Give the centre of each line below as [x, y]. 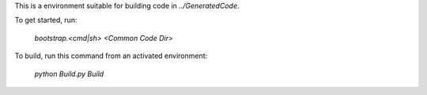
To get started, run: [46, 20]
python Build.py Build [69, 74]
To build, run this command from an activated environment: [111, 56]
